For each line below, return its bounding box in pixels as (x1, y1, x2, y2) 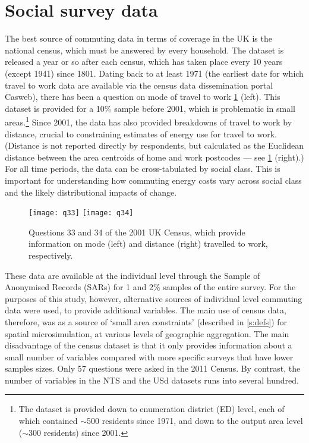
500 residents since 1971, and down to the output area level (87, 414, 303, 427)
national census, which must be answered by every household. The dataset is (5, 43, 284, 56)
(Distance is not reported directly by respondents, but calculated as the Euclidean (5, 139, 304, 152)
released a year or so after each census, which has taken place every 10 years (5, 55, 283, 68)
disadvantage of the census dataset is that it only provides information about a (5, 339, 292, 351)
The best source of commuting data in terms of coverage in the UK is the (5, 32, 272, 45)
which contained (18, 414, 78, 427)
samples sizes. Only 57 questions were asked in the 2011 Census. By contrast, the (5, 362, 301, 375)
